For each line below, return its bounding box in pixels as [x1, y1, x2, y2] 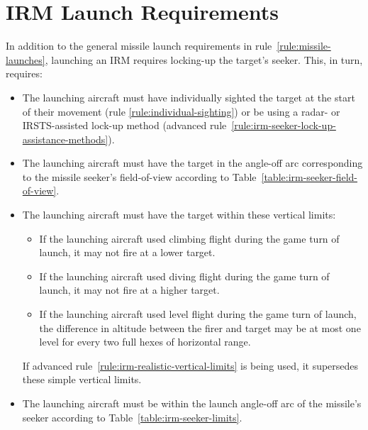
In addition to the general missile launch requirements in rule [6, 38, 272, 53]
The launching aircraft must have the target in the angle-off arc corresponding [22, 155, 363, 170]
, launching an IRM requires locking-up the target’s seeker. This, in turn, [45, 52, 363, 67]
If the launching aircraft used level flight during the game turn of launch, [39, 307, 357, 321]
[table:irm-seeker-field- [261, 169, 358, 184]
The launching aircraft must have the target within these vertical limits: [22, 207, 336, 222]
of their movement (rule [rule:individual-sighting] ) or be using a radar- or [22, 104, 340, 118]
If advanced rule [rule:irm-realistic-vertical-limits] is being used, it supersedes [22, 358, 359, 373]
